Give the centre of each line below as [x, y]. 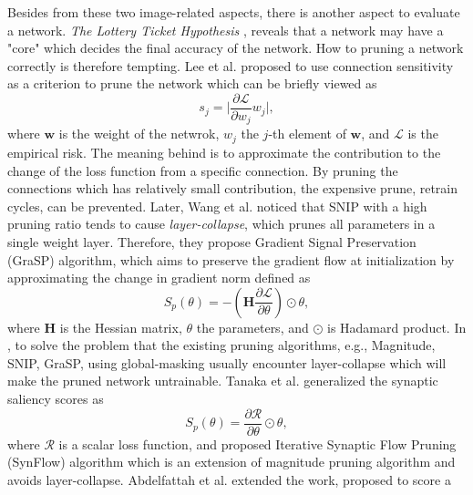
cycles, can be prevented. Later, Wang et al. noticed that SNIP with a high [217, 206]
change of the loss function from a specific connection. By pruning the [203, 170]
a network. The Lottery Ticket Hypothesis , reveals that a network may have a [226, 30]
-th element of [307, 134]
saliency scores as [56, 399]
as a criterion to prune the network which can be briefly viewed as [192, 83]
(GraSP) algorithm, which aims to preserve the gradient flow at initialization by [231, 259]
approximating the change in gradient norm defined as [159, 278]
